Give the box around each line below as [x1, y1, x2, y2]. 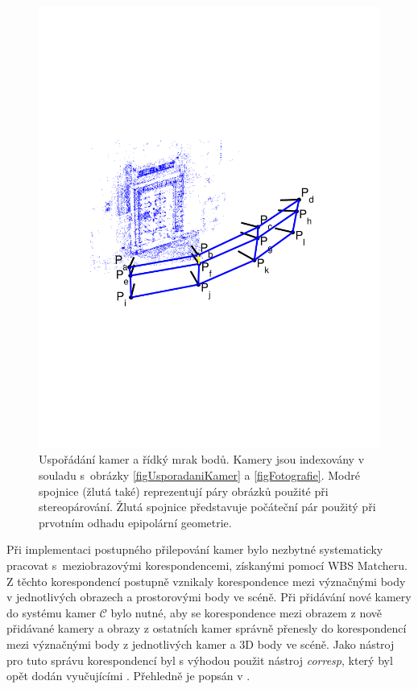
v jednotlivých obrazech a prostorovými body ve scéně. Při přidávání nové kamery [6, 588, 412, 605]
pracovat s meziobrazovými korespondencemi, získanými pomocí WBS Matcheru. [6, 557, 408, 574]
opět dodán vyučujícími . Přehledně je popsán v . [6, 667, 250, 684]
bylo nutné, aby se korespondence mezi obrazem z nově [110, 604, 383, 621]
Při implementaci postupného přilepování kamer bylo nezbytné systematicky [6, 541, 383, 558]
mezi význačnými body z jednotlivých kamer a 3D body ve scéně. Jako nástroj [6, 636, 395, 653]
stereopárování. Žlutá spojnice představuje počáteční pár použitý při [39, 498, 376, 515]
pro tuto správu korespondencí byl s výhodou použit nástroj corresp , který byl [6, 651, 393, 668]
